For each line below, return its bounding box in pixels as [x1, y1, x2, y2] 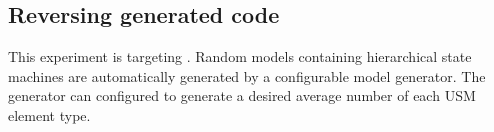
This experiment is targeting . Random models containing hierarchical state [8, 46, 472, 67]
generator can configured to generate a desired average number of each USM [8, 85, 476, 106]
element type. [8, 104, 91, 125]
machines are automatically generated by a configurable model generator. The [8, 65, 486, 86]
